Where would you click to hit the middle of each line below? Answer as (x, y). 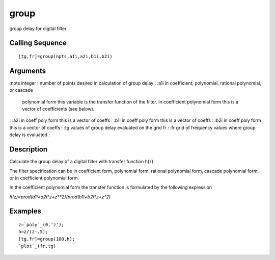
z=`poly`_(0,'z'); (42, 225)
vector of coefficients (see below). (58, 109)
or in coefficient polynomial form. (44, 178)
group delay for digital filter (38, 29)
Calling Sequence (38, 43)
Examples (25, 211)
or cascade (21, 90)
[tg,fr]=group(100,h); (47, 239)
